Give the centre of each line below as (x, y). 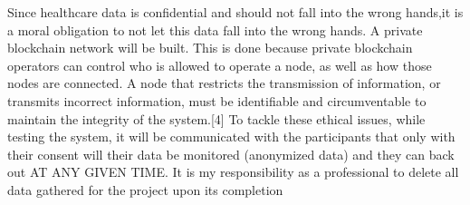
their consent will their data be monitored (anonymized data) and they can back (231, 154)
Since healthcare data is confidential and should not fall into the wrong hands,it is (235, 12)
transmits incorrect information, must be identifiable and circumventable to (217, 100)
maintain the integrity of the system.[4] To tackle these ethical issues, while (216, 118)
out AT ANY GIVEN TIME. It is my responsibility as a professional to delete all (233, 172)
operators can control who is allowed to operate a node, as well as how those (220, 65)
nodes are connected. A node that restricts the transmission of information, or (224, 83)
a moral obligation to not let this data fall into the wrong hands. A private (215, 29)
